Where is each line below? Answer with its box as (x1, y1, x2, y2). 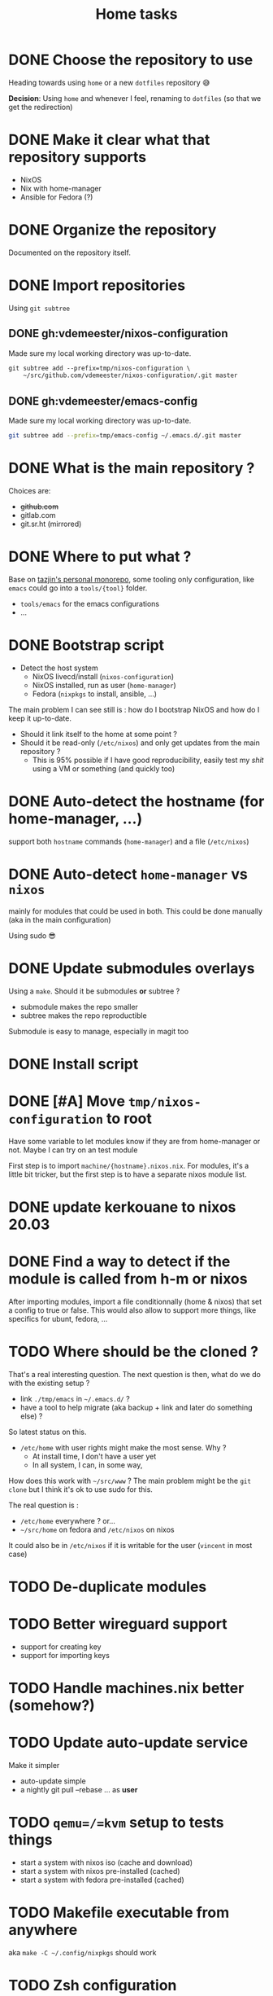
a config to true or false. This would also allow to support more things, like (8, 1305, 257, 1315)
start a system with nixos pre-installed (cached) (19, 1867, 180, 1875)
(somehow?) (8, 1696, 95, 1715)
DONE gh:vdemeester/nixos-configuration (8, 327, 229, 340)
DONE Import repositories (8, 276, 185, 294)
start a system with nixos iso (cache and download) (19, 1858, 193, 1867)
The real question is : (8, 1500, 79, 1510)
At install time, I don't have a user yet (32, 1451, 157, 1461)
